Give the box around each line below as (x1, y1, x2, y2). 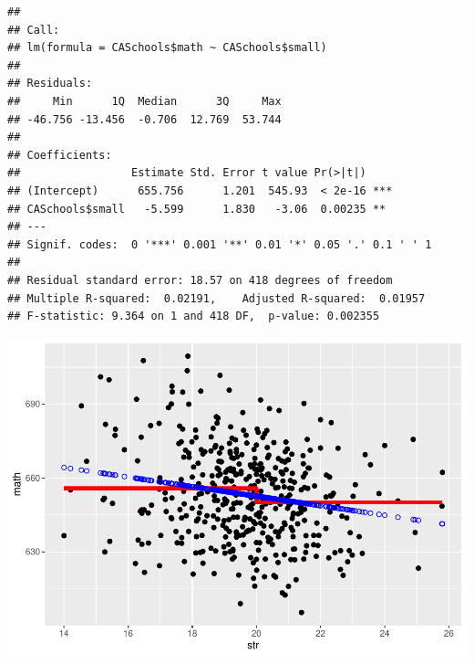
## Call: (7, 23, 60, 37)
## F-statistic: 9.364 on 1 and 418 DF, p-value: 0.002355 (7, 310, 380, 323)
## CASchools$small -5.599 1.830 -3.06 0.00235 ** (7, 202, 386, 216)
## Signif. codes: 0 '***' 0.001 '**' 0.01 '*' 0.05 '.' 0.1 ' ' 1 (7, 237, 432, 251)
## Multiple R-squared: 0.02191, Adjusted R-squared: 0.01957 (7, 291, 426, 305)
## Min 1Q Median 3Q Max (7, 94, 282, 108)
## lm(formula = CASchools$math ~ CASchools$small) (7, 41, 327, 55)
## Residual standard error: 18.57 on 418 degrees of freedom (7, 273, 393, 287)
